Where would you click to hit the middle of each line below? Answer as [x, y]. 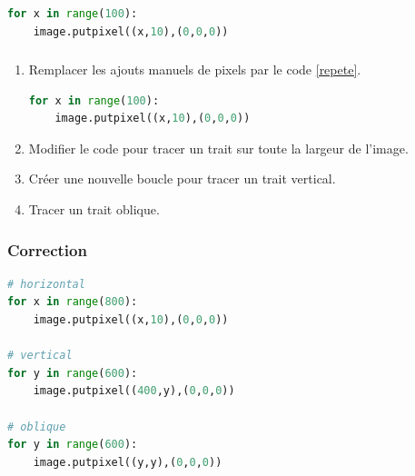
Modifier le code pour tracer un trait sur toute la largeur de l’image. [218, 148]
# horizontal [46, 284]
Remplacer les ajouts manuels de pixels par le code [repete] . [195, 69]
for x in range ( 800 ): [73, 302]
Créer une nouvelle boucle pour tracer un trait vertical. [182, 178]
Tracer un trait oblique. [94, 209]
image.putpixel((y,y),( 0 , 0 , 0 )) [128, 462]
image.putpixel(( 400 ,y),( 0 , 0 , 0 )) [134, 391]
